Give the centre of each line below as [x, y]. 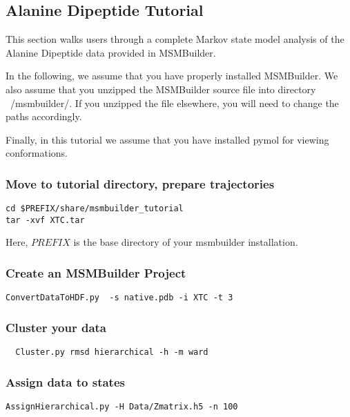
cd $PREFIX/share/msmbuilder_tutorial [95, 209]
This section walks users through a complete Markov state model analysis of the [175, 39]
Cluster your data [56, 327]
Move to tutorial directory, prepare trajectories [140, 183]
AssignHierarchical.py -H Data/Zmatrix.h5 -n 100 [122, 407]
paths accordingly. [44, 116]
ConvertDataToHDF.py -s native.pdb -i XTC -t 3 [119, 298]
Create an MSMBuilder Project [96, 273]
